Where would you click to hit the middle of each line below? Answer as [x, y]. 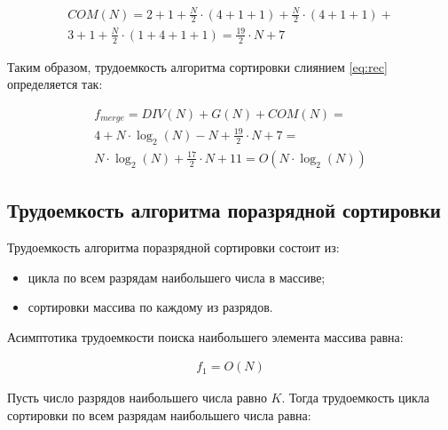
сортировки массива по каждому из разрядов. [150, 307]
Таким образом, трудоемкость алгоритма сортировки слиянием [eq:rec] [197, 66]
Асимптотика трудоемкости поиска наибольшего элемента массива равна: [205, 336]
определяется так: [55, 84]
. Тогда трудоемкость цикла [355, 398]
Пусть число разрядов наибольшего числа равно [137, 398]
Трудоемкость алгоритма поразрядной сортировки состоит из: [173, 247]
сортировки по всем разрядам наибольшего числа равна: [159, 415]
